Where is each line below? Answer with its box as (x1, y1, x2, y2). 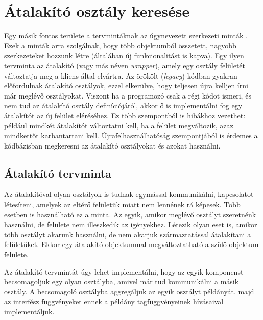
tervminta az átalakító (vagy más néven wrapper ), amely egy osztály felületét (4, 60, 246, 70)
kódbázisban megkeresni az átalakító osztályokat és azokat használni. (4, 140, 221, 151)
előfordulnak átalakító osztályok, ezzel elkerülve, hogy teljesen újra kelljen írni (4, 80, 248, 91)
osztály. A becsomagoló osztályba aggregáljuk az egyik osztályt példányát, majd (4, 286, 254, 297)
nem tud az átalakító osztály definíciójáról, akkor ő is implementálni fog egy (4, 100, 243, 111)
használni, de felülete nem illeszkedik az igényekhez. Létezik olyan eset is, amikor (4, 219, 257, 230)
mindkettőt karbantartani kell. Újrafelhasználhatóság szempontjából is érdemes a (4, 130, 258, 141)
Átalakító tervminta (4, 165, 111, 181)
